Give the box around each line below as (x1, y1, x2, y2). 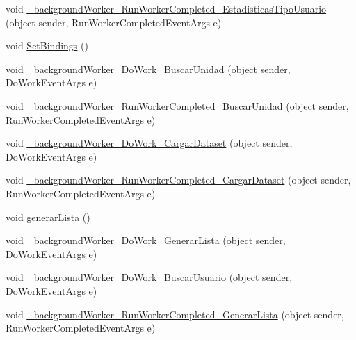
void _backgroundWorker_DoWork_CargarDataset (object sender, (6, 136, 293, 150)
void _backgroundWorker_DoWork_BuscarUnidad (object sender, (6, 61, 291, 76)
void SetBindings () (6, 38, 88, 53)
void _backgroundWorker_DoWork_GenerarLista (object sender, (6, 233, 286, 248)
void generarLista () (6, 209, 90, 224)
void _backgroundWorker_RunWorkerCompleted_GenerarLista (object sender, (6, 307, 344, 321)
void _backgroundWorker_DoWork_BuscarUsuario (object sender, (6, 270, 293, 284)
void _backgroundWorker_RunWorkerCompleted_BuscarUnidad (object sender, (6, 98, 349, 113)
